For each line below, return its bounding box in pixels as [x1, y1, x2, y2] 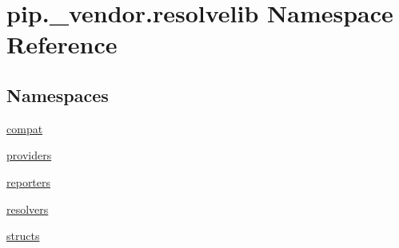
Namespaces [6, 82, 109, 107]
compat [6, 120, 43, 136]
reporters [6, 173, 51, 190]
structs [6, 227, 40, 244]
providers [6, 147, 52, 163]
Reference [6, 28, 118, 61]
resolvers [6, 200, 49, 217]
